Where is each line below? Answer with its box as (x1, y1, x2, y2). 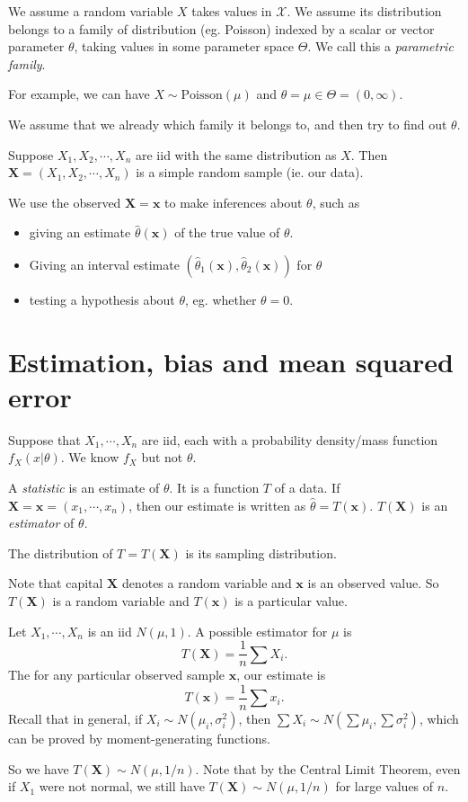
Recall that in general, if (8, 708, 143, 727)
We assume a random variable (8, 2, 173, 20)
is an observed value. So (307, 574, 439, 593)
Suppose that (8, 430, 81, 449)
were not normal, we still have (39, 777, 205, 796)
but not (141, 448, 183, 467)
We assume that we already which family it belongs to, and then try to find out (8, 114, 447, 133)
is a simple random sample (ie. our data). (136, 163, 364, 182)
